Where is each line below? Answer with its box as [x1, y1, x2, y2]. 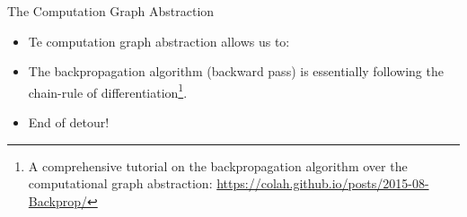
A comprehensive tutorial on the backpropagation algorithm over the [28, 156, 408, 175]
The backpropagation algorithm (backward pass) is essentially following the [28, 62, 444, 81]
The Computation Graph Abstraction [7, 2, 215, 20]
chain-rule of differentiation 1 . [28, 80, 188, 101]
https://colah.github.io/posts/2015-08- [216, 174, 429, 193]
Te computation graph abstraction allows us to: [28, 31, 290, 50]
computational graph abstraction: [28, 174, 213, 193]
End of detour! [28, 113, 110, 132]
